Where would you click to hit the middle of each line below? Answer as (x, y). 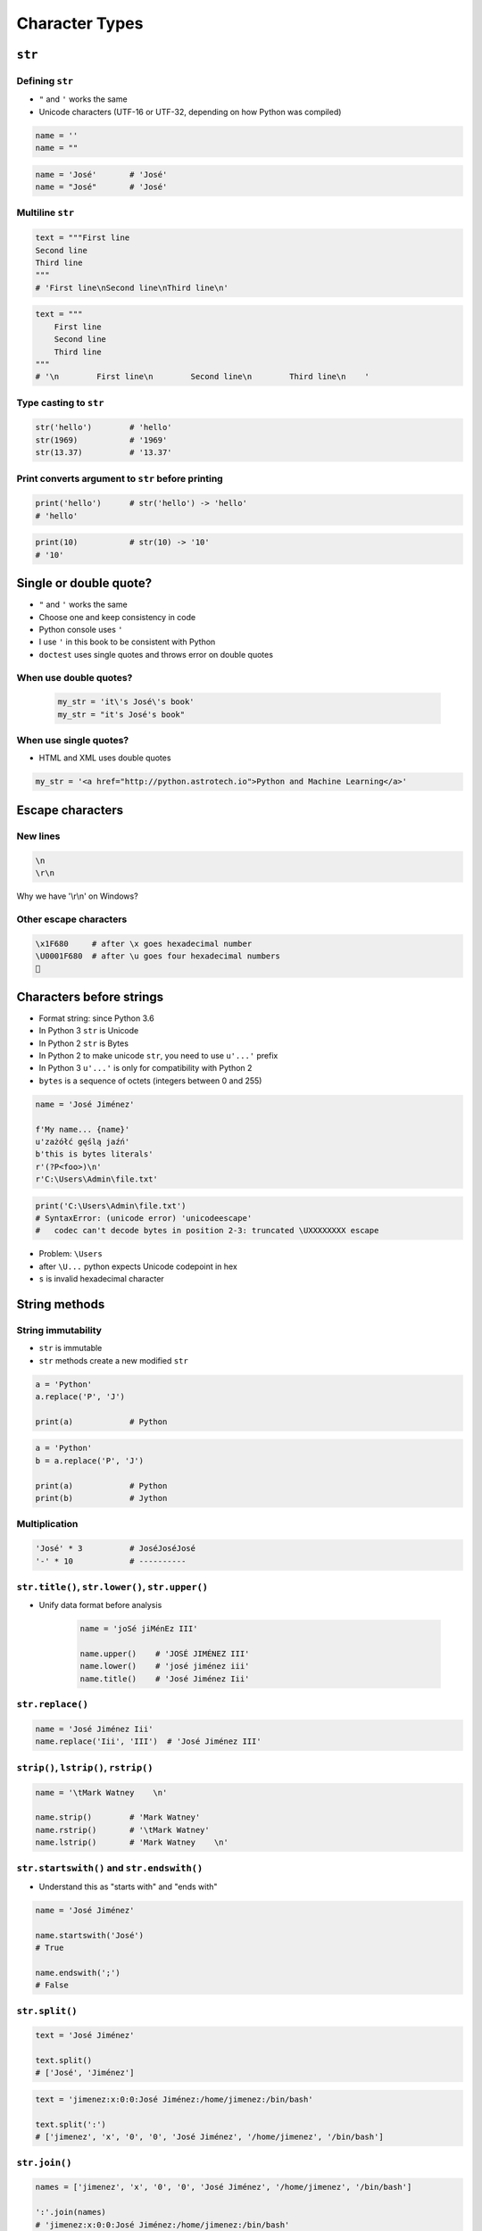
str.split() (47, 2011)
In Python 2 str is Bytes (84, 1043)
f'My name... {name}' (83, 1129)
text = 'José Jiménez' (85, 2036)
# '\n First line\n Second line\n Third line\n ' (203, 377)
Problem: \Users (71, 1254)
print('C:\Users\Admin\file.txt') (111, 1206)
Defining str (45, 80)
